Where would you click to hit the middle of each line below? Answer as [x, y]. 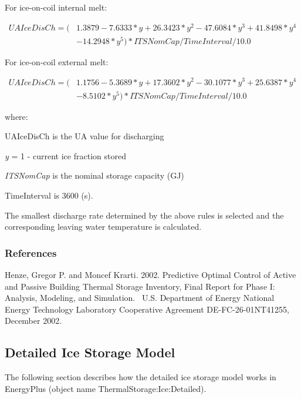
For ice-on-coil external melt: [57, 61]
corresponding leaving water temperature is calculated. [103, 227]
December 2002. [33, 321]
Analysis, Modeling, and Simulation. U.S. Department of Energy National [140, 298]
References [31, 252]
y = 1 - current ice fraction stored [65, 155]
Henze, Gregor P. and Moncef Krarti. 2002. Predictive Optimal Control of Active [150, 274]
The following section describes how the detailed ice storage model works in [141, 377]
